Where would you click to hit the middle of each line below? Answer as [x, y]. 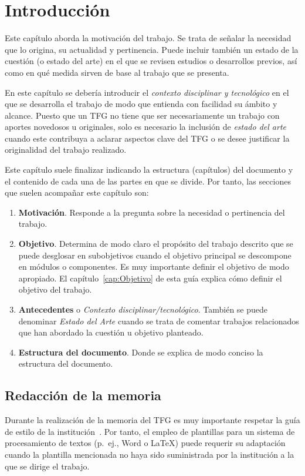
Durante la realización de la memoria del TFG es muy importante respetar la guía [152, 420]
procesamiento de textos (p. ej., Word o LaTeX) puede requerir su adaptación [145, 443]
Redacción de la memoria [83, 395]
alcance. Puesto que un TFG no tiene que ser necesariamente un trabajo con [142, 115]
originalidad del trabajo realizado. [66, 150]
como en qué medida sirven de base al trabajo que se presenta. [117, 72]
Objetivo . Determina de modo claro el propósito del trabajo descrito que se [156, 244]
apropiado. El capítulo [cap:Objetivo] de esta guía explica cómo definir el [150, 278]
